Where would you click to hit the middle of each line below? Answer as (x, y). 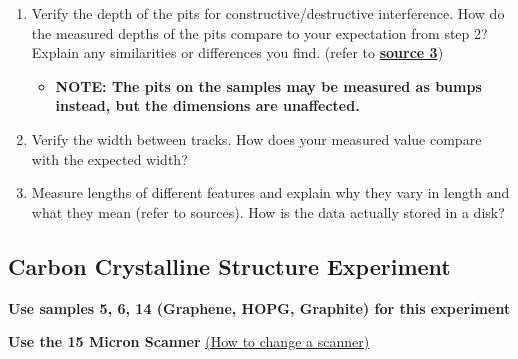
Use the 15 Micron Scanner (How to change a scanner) (189, 341)
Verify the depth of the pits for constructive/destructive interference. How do (268, 13)
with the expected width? (109, 158)
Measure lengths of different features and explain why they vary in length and (270, 192)
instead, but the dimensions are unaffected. (207, 105)
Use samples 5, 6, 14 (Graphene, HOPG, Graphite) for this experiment (259, 307)
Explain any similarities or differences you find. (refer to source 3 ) (237, 52)
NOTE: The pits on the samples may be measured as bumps (268, 85)
